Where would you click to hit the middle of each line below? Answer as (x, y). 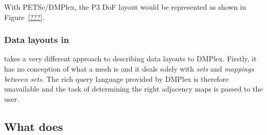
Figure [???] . (24, 17)
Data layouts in (37, 40)
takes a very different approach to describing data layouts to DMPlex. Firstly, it (130, 59)
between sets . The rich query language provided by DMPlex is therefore (117, 78)
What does (34, 126)
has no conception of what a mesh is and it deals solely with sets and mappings (129, 69)
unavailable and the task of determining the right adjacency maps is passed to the (133, 89)
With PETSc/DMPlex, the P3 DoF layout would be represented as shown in (125, 7)
